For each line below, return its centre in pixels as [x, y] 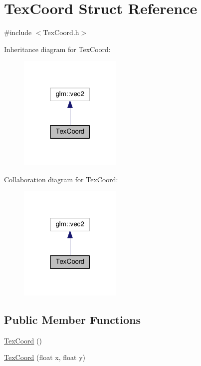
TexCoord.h [61, 32]
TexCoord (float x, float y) [45, 357]
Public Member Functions [72, 319]
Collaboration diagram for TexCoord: [61, 179]
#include [18, 32]
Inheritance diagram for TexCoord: [57, 49]
